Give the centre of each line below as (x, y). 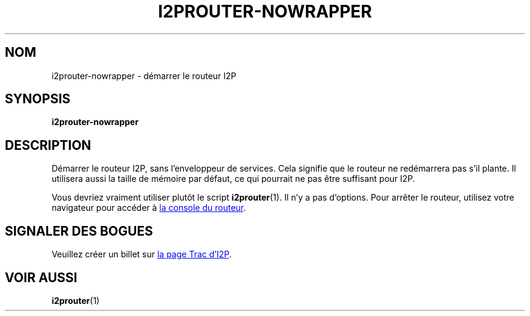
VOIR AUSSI (41, 277)
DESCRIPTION (48, 145)
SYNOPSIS (38, 99)
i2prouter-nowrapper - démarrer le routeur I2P (144, 76)
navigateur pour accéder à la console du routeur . (149, 208)
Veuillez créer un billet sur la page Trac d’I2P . (142, 254)
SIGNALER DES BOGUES (79, 231)
